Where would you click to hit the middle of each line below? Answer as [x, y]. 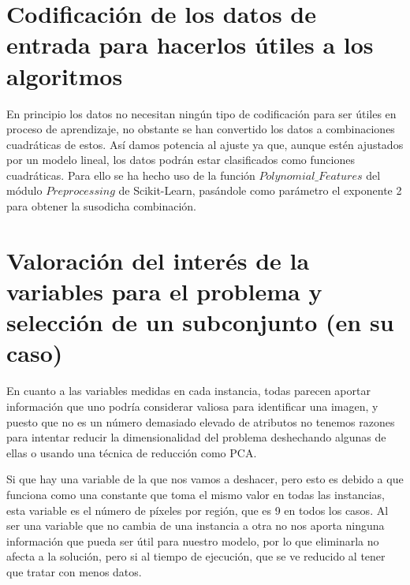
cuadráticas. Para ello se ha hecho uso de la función [131, 175]
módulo [24, 190]
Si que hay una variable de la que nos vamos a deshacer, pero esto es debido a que [205, 479]
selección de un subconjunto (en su [200, 322]
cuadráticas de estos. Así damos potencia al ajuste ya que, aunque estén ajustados [205, 144]
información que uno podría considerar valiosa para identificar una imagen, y [192, 406]
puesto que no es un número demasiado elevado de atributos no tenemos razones [201, 421]
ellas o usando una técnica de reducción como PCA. [132, 452]
